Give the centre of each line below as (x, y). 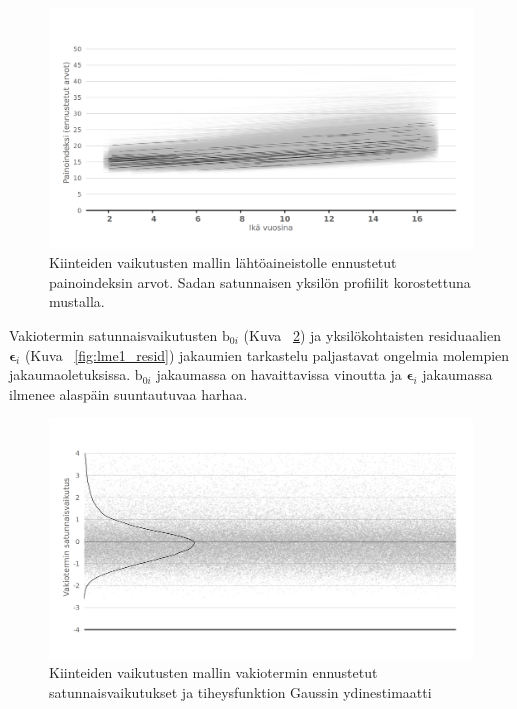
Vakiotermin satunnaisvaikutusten (113, 334)
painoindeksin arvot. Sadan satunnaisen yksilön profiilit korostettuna (260, 281)
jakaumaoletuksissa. (70, 374)
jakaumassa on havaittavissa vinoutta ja (279, 374)
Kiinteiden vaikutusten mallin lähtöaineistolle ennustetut (223, 262)
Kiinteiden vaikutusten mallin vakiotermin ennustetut (213, 672)
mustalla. (77, 301)
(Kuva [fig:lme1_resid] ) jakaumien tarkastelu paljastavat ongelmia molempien (267, 354)
